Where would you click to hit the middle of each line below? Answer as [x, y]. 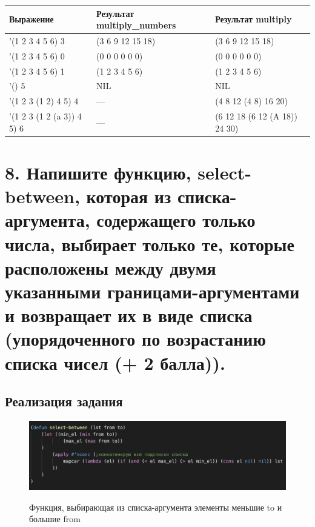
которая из [129, 196]
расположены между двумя [111, 267]
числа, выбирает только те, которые [150, 243]
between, [42, 196]
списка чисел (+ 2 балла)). [115, 362]
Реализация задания [64, 401]
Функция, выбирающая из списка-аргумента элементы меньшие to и [156, 507]
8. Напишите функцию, [98, 173]
